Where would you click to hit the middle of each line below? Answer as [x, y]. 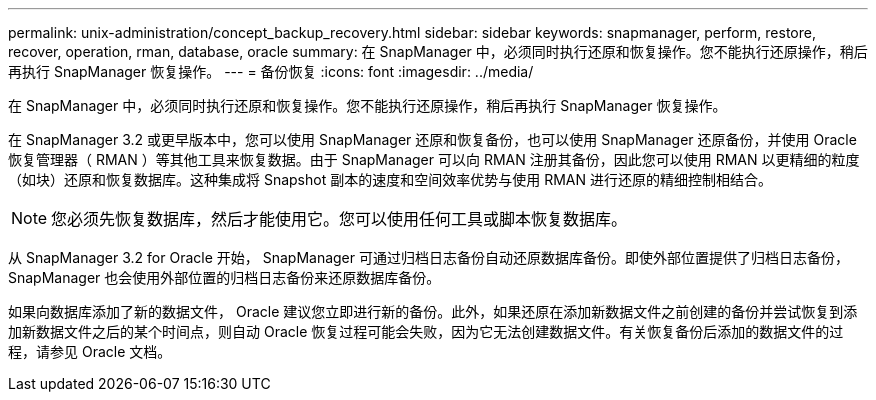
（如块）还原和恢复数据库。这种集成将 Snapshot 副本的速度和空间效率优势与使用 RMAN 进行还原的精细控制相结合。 [390, 179]
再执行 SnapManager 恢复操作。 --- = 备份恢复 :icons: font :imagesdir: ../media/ [271, 71]
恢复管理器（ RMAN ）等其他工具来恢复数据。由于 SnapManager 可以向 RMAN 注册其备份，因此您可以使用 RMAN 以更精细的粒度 [434, 159]
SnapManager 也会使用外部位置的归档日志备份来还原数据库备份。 [224, 277]
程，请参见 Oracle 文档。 [90, 351]
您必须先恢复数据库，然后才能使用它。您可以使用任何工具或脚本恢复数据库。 [339, 219]
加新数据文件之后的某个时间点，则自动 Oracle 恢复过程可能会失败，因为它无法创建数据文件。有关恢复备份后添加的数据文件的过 [426, 331]
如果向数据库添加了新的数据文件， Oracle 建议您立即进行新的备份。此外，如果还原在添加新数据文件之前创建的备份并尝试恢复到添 [433, 311]
